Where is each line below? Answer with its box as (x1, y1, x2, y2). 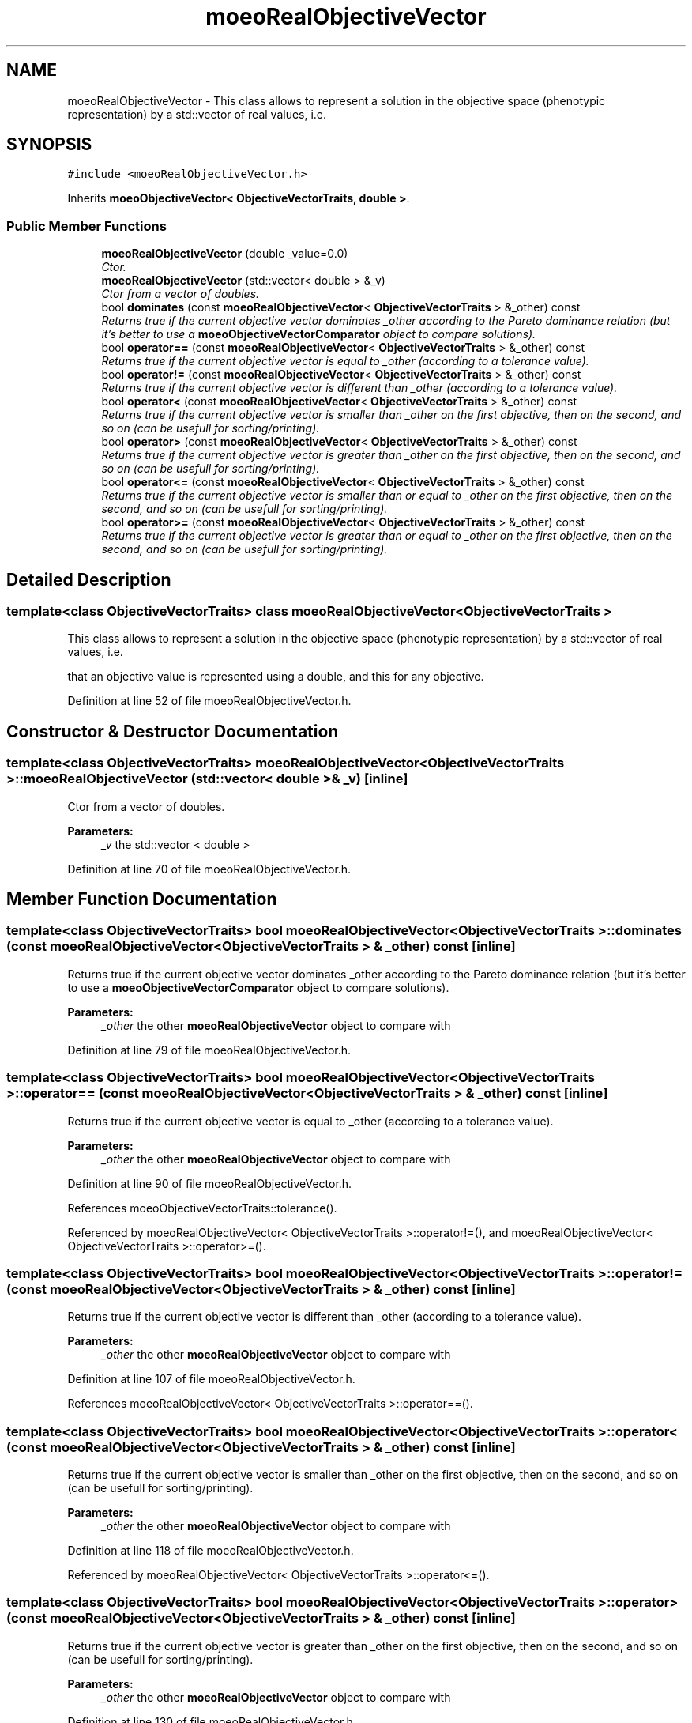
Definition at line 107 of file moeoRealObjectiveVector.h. (67, 1372, 355, 1386)
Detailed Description (6, 569, 171, 590)
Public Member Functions (6, 217, 167, 234)
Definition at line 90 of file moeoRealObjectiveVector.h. (67, 1176, 352, 1190)
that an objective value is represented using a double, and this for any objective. (67, 669, 484, 684)
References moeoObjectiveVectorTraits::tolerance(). (67, 1201, 337, 1215)
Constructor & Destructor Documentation (6, 721, 339, 741)
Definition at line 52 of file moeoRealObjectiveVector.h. (67, 694, 352, 708)
